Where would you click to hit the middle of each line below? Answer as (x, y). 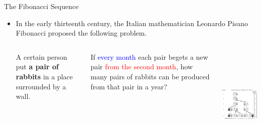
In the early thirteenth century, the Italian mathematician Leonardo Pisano (132, 23)
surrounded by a (41, 86)
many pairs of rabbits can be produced (150, 76)
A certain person (41, 56)
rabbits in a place (44, 76)
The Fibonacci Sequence (41, 6)
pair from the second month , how (142, 67)
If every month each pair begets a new (149, 56)
